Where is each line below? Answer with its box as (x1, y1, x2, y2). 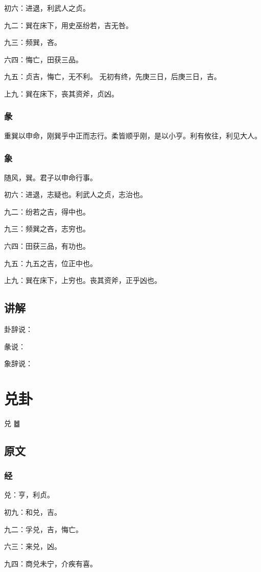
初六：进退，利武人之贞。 (4, 3, 90, 13)
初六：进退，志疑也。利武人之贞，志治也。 (4, 189, 147, 200)
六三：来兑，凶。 (4, 541, 61, 552)
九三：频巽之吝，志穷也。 (4, 223, 90, 234)
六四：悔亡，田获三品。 (4, 54, 83, 64)
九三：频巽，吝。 (4, 37, 61, 47)
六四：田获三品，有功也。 (4, 240, 90, 251)
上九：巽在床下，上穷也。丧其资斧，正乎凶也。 (4, 275, 161, 285)
